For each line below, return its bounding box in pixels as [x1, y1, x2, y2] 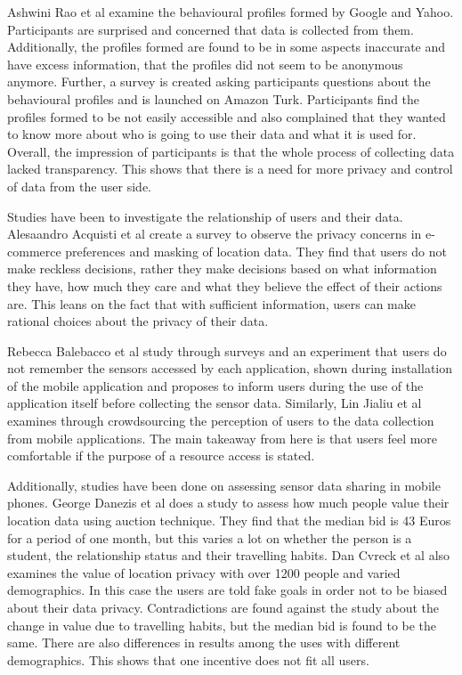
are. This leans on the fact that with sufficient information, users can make [7, 294, 416, 313]
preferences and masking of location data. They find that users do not [65, 241, 447, 260]
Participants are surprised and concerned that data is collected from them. [7, 20, 414, 38]
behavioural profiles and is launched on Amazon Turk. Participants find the [7, 89, 420, 108]
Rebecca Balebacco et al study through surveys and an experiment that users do [7, 341, 447, 360]
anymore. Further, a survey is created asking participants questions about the [7, 72, 431, 91]
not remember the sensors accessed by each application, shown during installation [7, 359, 453, 378]
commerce [7, 241, 61, 260]
